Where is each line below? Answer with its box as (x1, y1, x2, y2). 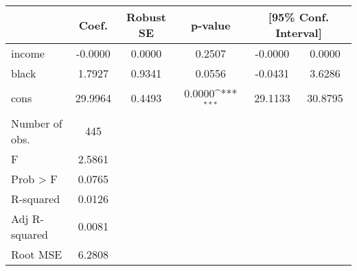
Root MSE (11, 246, 62, 262)
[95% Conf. (268, 9, 330, 25)
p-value (190, 16, 231, 33)
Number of (11, 115, 62, 131)
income (11, 45, 45, 61)
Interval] (275, 25, 322, 40)
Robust (126, 9, 166, 25)
